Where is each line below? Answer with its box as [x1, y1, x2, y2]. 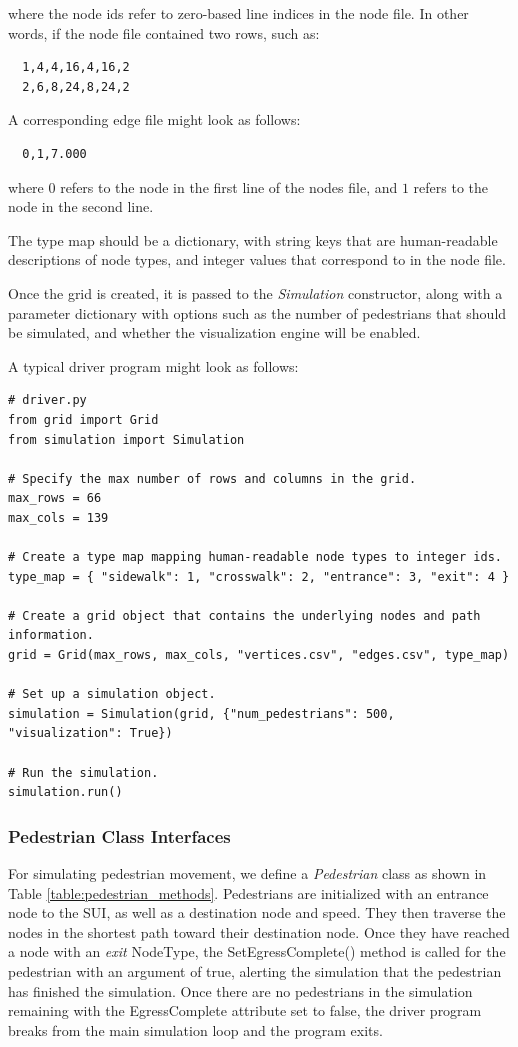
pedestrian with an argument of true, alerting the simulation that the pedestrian [8, 960, 502, 981]
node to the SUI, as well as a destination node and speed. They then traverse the [8, 902, 506, 923]
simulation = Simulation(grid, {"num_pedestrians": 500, [8, 706, 395, 721]
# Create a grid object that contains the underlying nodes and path [8, 608, 481, 623]
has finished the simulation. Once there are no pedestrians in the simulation [8, 980, 473, 1001]
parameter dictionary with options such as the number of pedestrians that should [8, 302, 507, 323]
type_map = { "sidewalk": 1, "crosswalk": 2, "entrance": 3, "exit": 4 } [8, 569, 510, 584]
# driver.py [8, 393, 87, 408]
